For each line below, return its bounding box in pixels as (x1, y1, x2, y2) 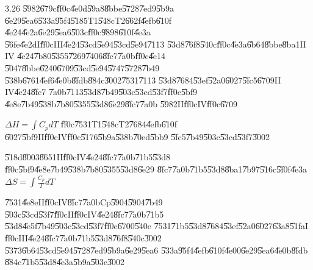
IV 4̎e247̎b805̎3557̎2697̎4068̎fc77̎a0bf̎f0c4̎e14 (5, 49, 165, 62)
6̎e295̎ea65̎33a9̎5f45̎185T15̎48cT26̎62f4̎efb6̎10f (5, 13, 171, 26)
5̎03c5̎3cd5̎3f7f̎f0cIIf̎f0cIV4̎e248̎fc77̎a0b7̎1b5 (5, 207, 164, 220)
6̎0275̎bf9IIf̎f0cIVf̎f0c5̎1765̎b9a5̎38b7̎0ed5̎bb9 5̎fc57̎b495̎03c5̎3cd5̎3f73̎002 (5, 130, 270, 143)
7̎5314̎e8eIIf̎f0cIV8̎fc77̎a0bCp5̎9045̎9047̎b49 (5, 196, 163, 208)
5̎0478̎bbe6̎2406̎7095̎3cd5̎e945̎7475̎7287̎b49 (5, 61, 160, 74)
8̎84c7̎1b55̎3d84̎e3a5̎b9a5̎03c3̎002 (5, 255, 124, 268)
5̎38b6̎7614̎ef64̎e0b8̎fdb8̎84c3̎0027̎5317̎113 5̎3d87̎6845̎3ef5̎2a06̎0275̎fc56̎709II (5, 73, 281, 86)
